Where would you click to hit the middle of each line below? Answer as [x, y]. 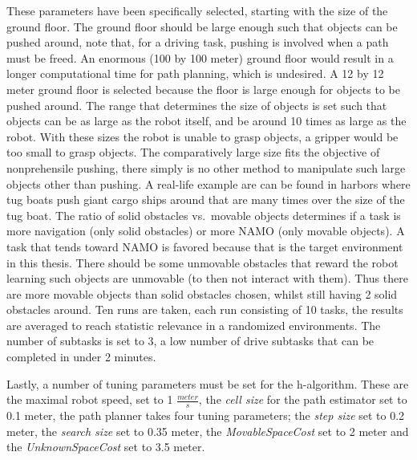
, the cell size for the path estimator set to [303, 399]
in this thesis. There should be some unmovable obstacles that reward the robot [202, 262]
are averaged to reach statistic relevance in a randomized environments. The [194, 325]
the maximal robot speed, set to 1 [90, 399]
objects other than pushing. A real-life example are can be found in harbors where [208, 183]
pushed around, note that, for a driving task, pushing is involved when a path [198, 42]
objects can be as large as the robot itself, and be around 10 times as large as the [206, 121]
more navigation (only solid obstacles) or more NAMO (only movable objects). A [206, 231]
